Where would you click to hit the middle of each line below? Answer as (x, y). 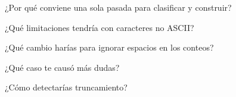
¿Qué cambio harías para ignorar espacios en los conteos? (109, 47)
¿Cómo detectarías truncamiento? (66, 87)
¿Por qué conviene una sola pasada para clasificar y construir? (118, 7)
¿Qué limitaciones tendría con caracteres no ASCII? (100, 27)
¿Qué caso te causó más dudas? (62, 67)
